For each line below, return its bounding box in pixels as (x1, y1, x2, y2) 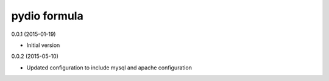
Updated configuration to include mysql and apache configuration (26, 64, 192, 71)
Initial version (26, 41, 60, 49)
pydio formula (11, 9, 83, 23)
